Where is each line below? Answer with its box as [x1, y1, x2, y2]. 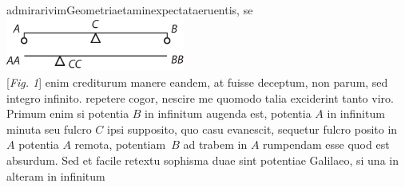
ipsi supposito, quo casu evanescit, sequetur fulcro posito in [107, 120, 398, 137]
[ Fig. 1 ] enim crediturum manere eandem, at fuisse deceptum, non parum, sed [6, 73, 388, 90]
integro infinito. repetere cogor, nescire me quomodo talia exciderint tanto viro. [6, 89, 394, 106]
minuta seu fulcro [6, 120, 92, 137]
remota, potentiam [74, 136, 166, 153]
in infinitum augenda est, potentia [145, 105, 312, 122]
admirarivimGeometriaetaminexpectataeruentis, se [6, 2, 253, 18]
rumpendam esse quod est [263, 136, 390, 153]
